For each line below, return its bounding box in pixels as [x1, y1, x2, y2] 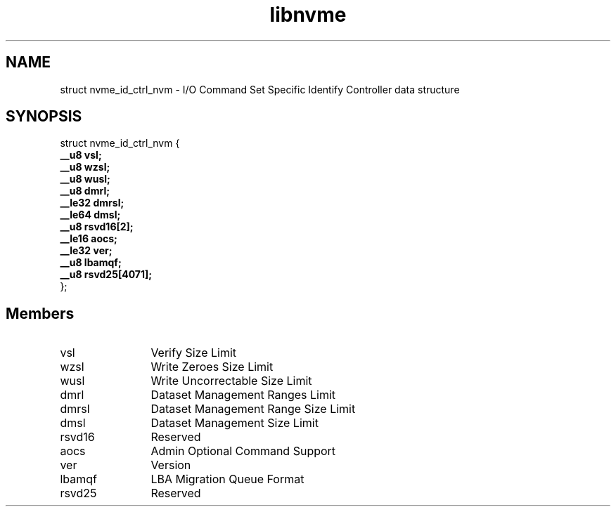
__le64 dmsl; [60, 209, 121, 221]
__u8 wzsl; [60, 161, 110, 173]
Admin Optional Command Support [150, 444, 336, 459]
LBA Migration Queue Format [150, 472, 304, 487]
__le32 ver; [60, 244, 113, 257]
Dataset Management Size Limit [150, 416, 319, 431]
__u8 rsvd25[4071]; [60, 268, 153, 281]
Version [150, 458, 191, 473]
